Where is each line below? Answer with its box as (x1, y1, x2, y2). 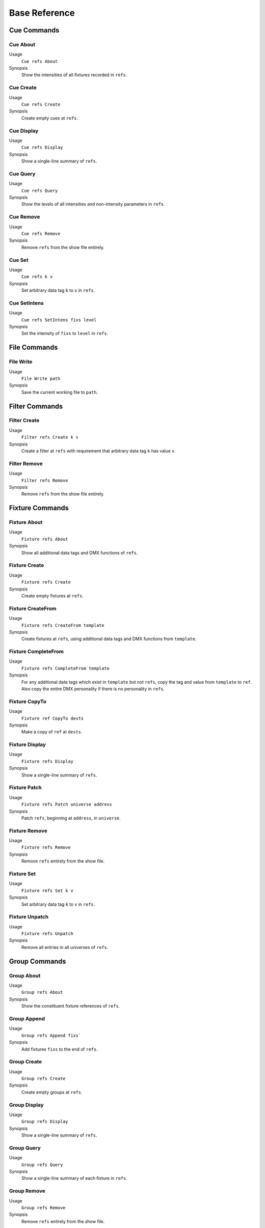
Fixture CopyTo (9, 698, 47, 705)
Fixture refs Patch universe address (21, 802, 112, 808)
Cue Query (9, 170, 36, 177)
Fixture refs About (21, 536, 68, 542)
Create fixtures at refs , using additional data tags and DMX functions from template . (21, 636, 197, 642)
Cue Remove (9, 214, 40, 221)
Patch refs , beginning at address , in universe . (21, 815, 121, 821)
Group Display (9, 1101, 44, 1108)
